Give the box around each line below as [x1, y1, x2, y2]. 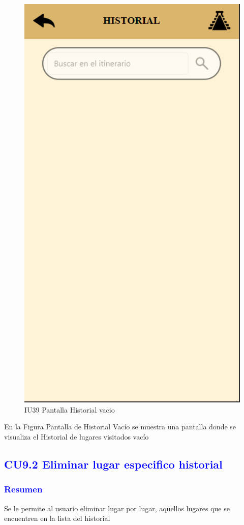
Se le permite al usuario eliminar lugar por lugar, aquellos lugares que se [4, 503, 230, 513]
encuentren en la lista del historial [4, 513, 110, 523]
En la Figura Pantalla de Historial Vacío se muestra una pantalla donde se [4, 421, 236, 432]
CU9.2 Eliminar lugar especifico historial [4, 456, 223, 472]
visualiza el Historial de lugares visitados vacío [4, 431, 149, 442]
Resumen [4, 483, 43, 495]
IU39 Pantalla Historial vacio [24, 404, 115, 415]
